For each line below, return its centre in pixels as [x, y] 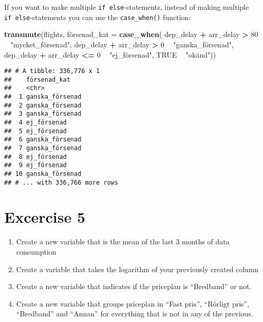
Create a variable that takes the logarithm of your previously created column [137, 269]
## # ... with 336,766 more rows [61, 182]
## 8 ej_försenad [35, 157]
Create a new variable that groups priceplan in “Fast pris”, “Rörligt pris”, [133, 303]
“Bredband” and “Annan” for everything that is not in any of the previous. [135, 314]
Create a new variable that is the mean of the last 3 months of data [123, 241]
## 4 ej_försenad [35, 123]
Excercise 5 [45, 217]
